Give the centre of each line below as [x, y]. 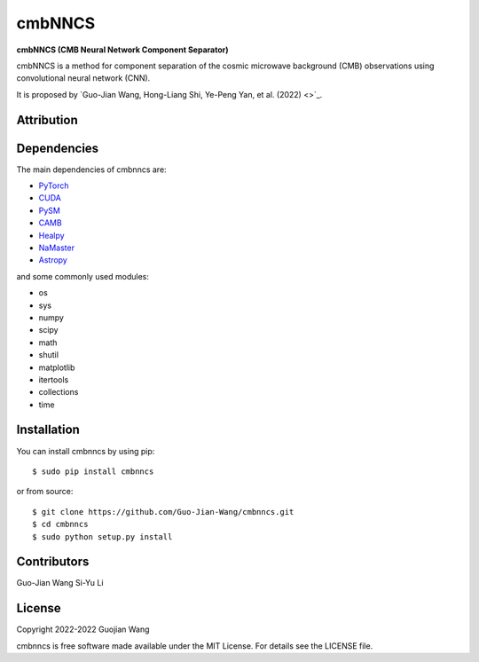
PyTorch [54, 185]
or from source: [45, 492]
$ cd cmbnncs [60, 524]
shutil [49, 355]
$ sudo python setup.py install [102, 536]
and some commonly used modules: [83, 276]
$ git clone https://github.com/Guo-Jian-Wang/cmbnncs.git [163, 512]
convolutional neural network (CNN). [83, 78]
